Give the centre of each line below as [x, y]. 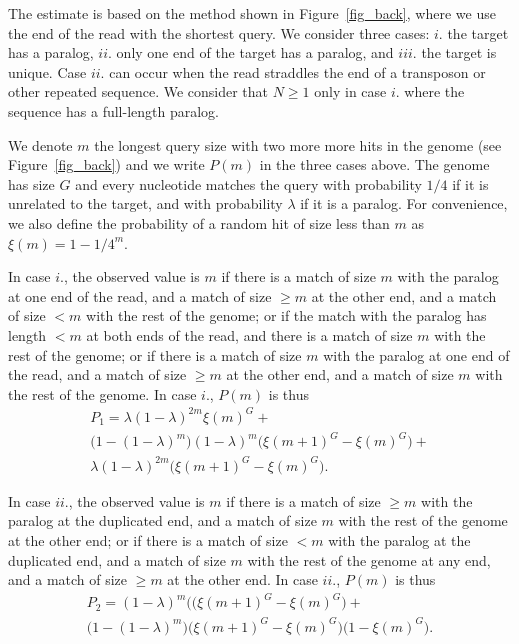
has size [31, 183]
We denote [40, 144]
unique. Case [47, 71]
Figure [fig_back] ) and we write [106, 164]
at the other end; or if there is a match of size [148, 540]
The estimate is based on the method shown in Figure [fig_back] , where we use [252, 13]
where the [434, 91]
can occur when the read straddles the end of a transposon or [297, 71]
